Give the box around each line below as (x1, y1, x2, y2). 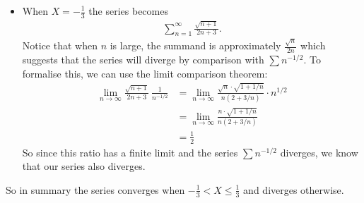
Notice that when (22, 38, 98, 53)
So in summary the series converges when (6, 182, 185, 197)
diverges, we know (280, 144, 358, 159)
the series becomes (88, 4, 168, 18)
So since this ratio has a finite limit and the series (22, 144, 238, 159)
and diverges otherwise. (243, 182, 344, 197)
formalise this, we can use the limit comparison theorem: (22, 66, 268, 80)
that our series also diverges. (22, 159, 146, 173)
